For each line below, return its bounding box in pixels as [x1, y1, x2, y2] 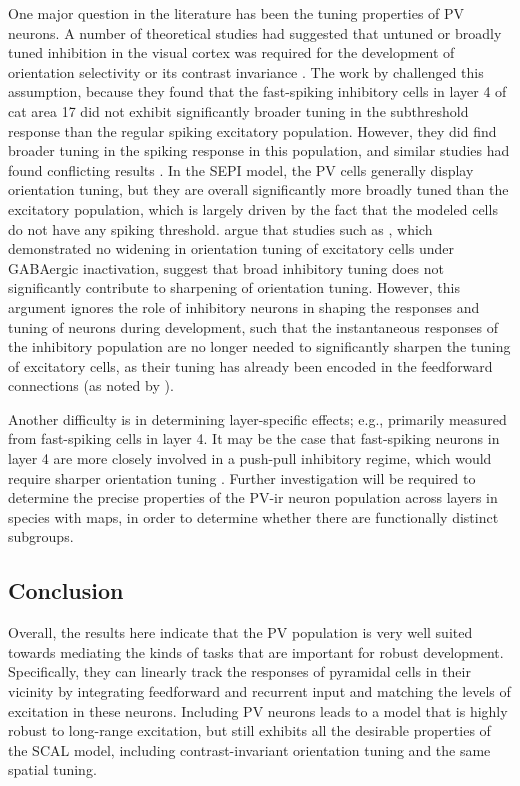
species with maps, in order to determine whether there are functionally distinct [8, 506, 499, 527]
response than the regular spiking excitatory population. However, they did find [8, 120, 497, 141]
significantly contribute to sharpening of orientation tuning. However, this [8, 277, 460, 298]
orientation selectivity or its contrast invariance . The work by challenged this [8, 61, 484, 82]
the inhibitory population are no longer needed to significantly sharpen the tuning [8, 336, 511, 357]
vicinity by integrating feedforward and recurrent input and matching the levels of [8, 681, 511, 702]
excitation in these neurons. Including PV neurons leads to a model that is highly [8, 700, 508, 721]
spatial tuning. [8, 759, 97, 780]
